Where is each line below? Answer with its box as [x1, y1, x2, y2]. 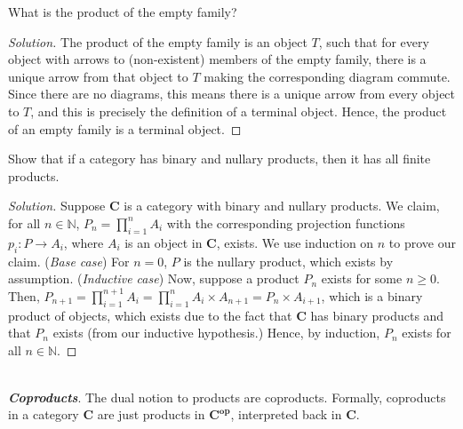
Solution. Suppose [8, 196, 106, 215]
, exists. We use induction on [216, 233, 374, 251]
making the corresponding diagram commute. [204, 67, 451, 85]
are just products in [97, 405, 205, 424]
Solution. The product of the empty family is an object [8, 32, 307, 51]
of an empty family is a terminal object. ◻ [8, 119, 242, 138]
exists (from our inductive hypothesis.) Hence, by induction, [52, 323, 380, 342]
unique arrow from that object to [8, 67, 188, 85]
